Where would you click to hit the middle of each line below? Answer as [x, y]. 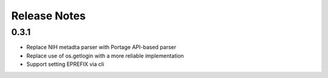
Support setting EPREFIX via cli [65, 64]
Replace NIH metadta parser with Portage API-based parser [101, 47]
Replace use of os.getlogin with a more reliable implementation [105, 56]
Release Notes [49, 16]
